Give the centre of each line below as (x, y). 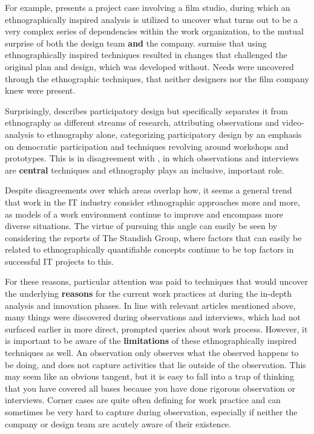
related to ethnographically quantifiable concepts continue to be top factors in (149, 249)
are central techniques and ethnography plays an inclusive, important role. (145, 170)
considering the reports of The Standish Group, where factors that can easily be (153, 237)
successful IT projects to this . (60, 261)
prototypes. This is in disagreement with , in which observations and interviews (152, 158)
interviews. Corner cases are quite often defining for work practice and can (143, 400)
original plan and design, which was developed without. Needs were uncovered (149, 66)
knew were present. (40, 90)
